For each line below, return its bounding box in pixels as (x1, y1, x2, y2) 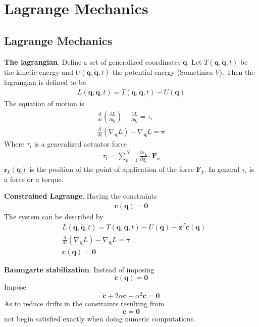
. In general (204, 164, 240, 174)
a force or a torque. (4, 173, 64, 184)
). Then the (219, 66, 255, 77)
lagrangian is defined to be (4, 76, 86, 87)
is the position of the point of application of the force (29, 164, 194, 174)
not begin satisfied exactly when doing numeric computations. (4, 313, 196, 323)
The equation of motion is (4, 98, 84, 109)
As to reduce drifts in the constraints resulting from (4, 298, 165, 308)
